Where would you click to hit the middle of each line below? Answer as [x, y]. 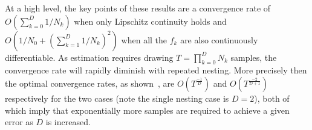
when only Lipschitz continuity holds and [150, 21]
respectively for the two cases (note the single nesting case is [117, 98]
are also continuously [219, 39]
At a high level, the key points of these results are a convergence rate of [138, 8]
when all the [144, 39]
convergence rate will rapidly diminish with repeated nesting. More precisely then [156, 70]
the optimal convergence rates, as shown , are [90, 83]
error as [19, 122]
